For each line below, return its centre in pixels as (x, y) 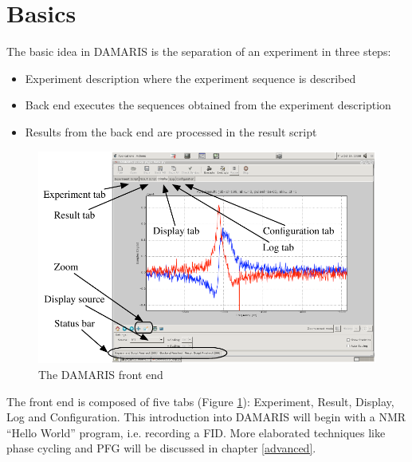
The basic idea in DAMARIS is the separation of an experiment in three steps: (199, 51)
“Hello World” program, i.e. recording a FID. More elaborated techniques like (196, 432)
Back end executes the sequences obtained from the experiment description (208, 105)
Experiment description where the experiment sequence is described (190, 78)
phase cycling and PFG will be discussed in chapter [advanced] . (161, 448)
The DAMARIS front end (101, 374)
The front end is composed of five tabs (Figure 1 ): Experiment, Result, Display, (200, 401)
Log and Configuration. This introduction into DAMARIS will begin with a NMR (206, 417)
